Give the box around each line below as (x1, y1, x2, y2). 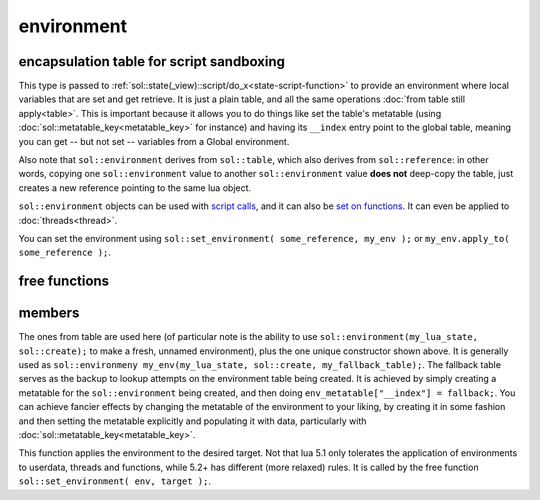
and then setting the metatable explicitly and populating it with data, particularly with (18, 415, 367, 427)
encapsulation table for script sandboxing (18, 53, 285, 70)
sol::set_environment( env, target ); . (18, 475, 212, 487)
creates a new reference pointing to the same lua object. (18, 181, 252, 194)
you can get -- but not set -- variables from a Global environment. (18, 135, 290, 147)
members (18, 305, 80, 322)
